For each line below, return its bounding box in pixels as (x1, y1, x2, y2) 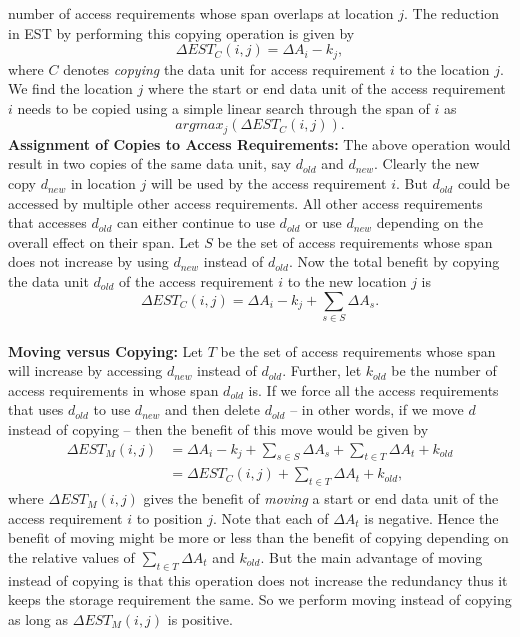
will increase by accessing (8, 360, 163, 381)
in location (70, 173, 136, 194)
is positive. (167, 608, 233, 629)
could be (457, 173, 510, 194)
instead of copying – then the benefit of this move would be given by (8, 418, 429, 439)
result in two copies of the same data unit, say (8, 153, 292, 174)
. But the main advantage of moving (260, 546, 483, 567)
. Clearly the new (374, 153, 480, 174)
